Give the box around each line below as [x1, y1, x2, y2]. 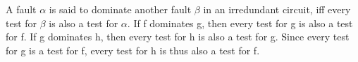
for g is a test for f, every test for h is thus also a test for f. [6, 42, 260, 57]
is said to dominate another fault [49, 2, 192, 16]
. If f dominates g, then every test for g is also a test [127, 15, 353, 30]
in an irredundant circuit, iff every [203, 2, 351, 16]
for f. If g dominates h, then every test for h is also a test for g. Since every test [6, 29, 350, 44]
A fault [6, 2, 37, 16]
